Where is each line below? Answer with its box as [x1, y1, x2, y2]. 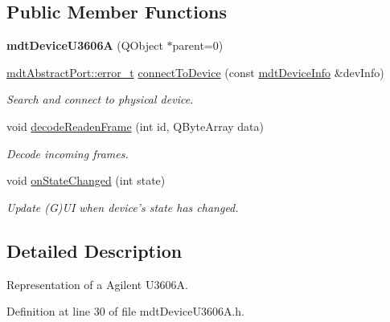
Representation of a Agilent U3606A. [6, 275, 188, 292]
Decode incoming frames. [6, 145, 129, 161]
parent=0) [172, 37, 224, 54]
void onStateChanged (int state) [6, 172, 166, 189]
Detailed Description [6, 238, 183, 263]
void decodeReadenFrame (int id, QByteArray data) [6, 117, 265, 134]
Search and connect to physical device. [6, 91, 194, 108]
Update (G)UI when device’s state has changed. [6, 198, 239, 215]
